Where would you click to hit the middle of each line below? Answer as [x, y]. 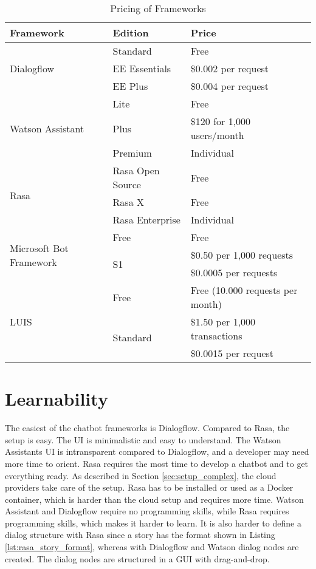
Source [127, 184]
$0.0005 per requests [234, 272]
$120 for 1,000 [221, 121]
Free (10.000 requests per [244, 290]
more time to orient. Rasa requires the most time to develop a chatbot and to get [157, 463]
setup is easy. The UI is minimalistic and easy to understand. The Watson [143, 439]
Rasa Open [136, 170]
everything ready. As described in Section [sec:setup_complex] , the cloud [141, 475]
